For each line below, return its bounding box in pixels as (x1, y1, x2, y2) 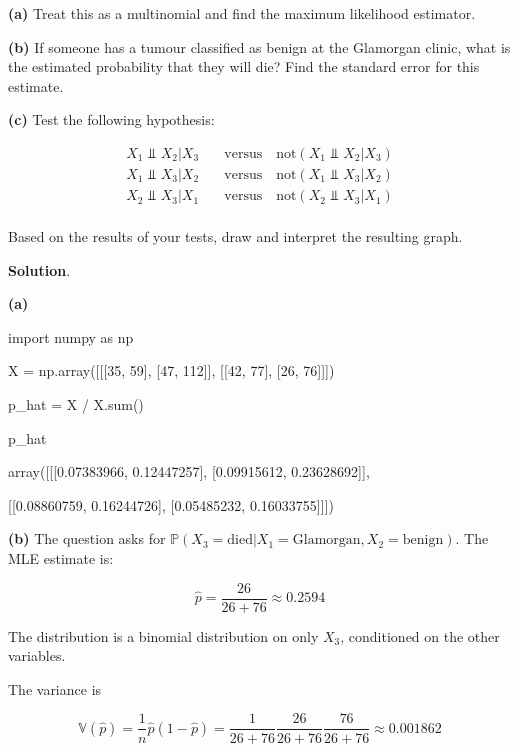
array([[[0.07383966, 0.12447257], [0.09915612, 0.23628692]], (8, 461, 370, 482)
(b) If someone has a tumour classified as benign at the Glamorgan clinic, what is (8, 36, 511, 57)
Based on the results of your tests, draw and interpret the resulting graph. (8, 226, 463, 247)
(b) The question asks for (8, 528, 166, 549)
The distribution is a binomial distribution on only (8, 625, 319, 646)
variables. (8, 645, 66, 666)
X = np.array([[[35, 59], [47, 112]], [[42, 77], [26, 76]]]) (8, 360, 335, 381)
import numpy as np (8, 326, 134, 347)
